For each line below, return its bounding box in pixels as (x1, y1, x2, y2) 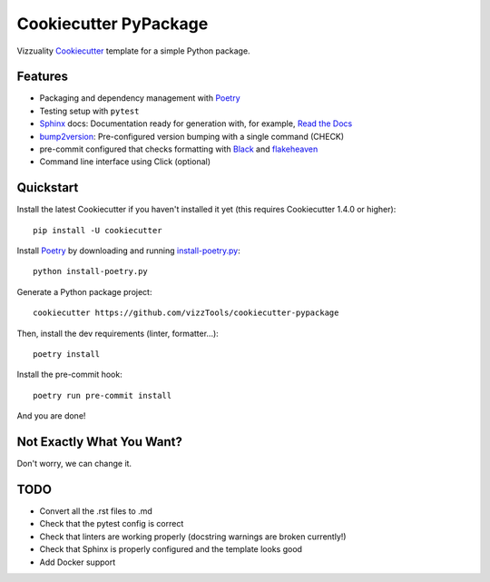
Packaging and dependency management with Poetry (39, 93, 240, 104)
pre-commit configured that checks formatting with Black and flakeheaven (39, 143, 318, 154)
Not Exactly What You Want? (16, 434, 183, 449)
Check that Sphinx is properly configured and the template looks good (39, 544, 303, 555)
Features (16, 69, 68, 84)
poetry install (33, 350, 101, 360)
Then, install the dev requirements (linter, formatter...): (16, 328, 220, 339)
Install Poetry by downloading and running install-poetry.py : (16, 245, 240, 256)
